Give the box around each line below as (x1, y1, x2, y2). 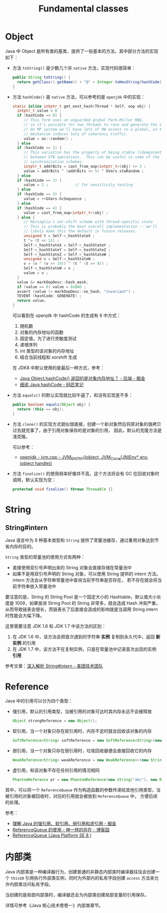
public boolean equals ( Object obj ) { (12, 402, 91, 407)
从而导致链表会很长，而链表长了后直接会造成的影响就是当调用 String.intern (5, 606, 158, 613)
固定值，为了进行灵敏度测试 (19, 336, 77, 342)
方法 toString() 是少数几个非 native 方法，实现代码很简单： (12, 65, 136, 71)
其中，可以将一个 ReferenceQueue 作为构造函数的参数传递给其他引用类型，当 (5, 786, 161, 792)
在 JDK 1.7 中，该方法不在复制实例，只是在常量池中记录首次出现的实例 (12, 646, 157, 652)
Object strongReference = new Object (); (12, 718, 97, 724)
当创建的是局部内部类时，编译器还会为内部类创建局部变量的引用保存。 (5, 892, 149, 898)
